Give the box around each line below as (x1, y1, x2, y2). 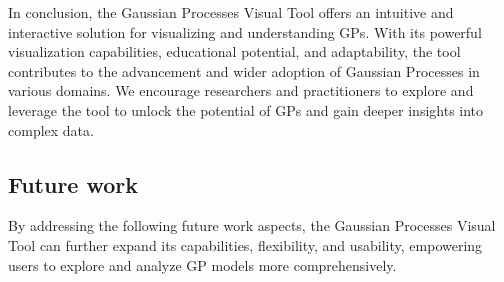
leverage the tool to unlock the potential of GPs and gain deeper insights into (8, 99, 484, 120)
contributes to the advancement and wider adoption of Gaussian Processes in (8, 60, 480, 81)
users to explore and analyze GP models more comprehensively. (8, 254, 397, 275)
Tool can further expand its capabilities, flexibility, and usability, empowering (8, 234, 483, 255)
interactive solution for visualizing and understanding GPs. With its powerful (8, 21, 482, 42)
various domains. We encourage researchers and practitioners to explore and (8, 80, 474, 101)
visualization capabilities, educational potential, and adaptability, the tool (8, 41, 461, 62)
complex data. (8, 119, 94, 140)
